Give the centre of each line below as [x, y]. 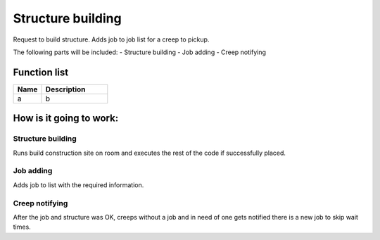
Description [65, 89]
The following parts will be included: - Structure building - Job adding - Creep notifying [140, 52]
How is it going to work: [66, 119]
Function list [41, 72]
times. [22, 227]
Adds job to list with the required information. [78, 185]
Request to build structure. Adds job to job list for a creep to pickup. [111, 39]
